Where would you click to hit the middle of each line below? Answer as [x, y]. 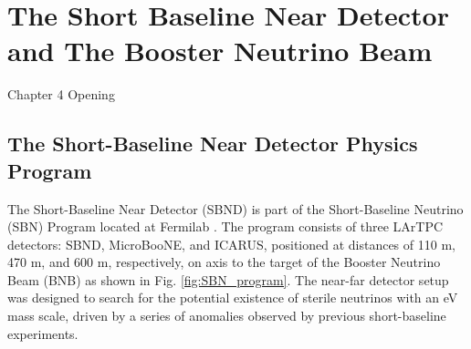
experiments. [43, 333]
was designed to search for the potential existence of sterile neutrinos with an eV [233, 298]
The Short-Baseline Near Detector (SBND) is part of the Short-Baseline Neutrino [235, 208]
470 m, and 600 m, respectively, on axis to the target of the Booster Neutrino [224, 262]
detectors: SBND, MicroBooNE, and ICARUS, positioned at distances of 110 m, [231, 244]
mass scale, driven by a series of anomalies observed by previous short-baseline [227, 316]
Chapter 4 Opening [61, 94]
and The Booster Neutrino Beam [220, 51]
